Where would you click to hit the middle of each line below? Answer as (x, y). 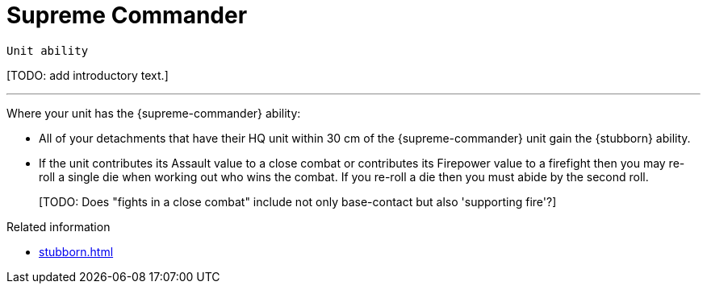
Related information (59, 226)
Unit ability (48, 50)
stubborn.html (76, 251)
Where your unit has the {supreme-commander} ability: (154, 113)
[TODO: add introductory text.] (88, 75)
